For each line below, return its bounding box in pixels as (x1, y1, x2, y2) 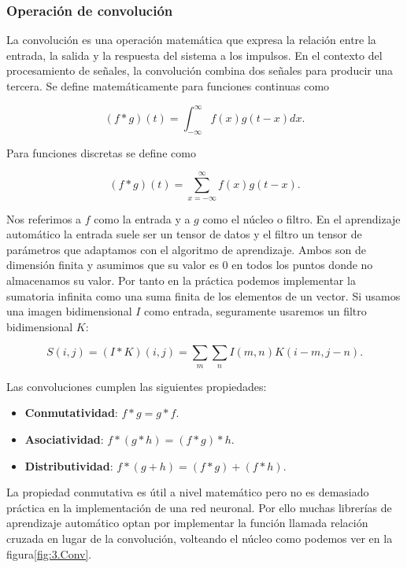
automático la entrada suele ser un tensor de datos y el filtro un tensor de (6, 226, 362, 242)
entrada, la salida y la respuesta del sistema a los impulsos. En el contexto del (6, 46, 383, 63)
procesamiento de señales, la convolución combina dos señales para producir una (6, 62, 393, 79)
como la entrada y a (94, 210, 191, 227)
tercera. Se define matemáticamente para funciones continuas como (6, 78, 330, 94)
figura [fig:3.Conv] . (6, 545, 92, 562)
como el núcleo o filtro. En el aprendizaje (202, 210, 401, 227)
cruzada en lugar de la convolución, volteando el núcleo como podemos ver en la (6, 529, 393, 546)
